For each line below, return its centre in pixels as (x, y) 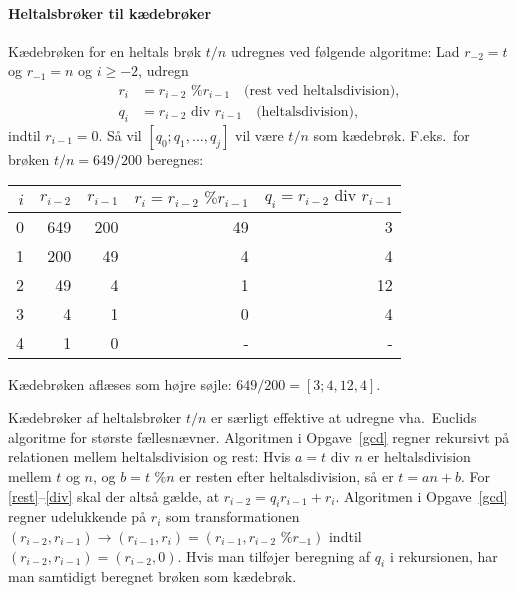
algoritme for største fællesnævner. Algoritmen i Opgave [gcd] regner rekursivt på (259, 436)
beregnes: (175, 158)
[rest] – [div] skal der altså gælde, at (114, 495)
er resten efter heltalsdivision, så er (286, 476)
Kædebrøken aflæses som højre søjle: (120, 383)
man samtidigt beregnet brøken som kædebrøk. (152, 576)
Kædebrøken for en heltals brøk (105, 50)
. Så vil (120, 134)
